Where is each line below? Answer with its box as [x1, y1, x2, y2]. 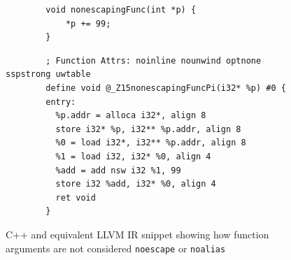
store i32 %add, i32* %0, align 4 [55, 179, 216, 189]
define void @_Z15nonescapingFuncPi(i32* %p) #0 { [45, 82, 286, 93]
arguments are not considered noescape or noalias [6, 240, 226, 255]
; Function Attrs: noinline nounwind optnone [45, 55, 262, 66]
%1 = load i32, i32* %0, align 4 [55, 151, 211, 161]
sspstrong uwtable [6, 69, 91, 80]
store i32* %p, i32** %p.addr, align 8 [55, 124, 241, 134]
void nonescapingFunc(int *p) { [45, 5, 197, 15]
